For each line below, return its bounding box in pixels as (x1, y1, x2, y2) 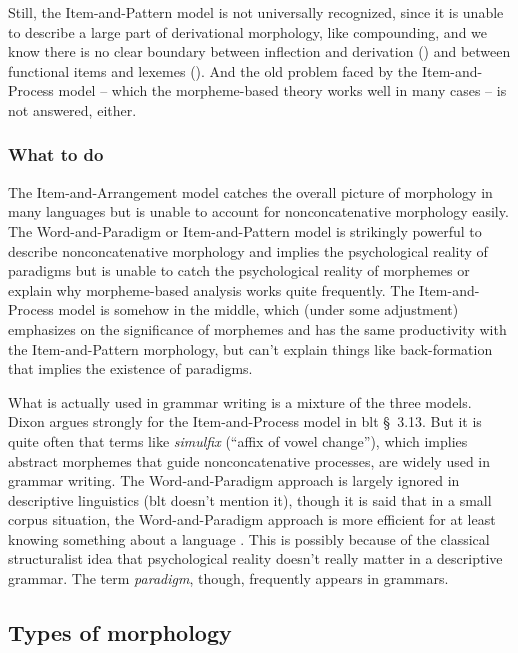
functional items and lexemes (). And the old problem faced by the (8, 60, 418, 81)
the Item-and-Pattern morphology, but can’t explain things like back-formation (8, 338, 493, 359)
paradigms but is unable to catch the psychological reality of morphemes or (8, 260, 470, 281)
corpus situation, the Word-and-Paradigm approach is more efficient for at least (8, 509, 496, 530)
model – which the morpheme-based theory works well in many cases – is (58, 80, 507, 101)
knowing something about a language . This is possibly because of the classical (8, 528, 490, 549)
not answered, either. (8, 99, 137, 120)
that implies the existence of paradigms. (8, 358, 253, 379)
